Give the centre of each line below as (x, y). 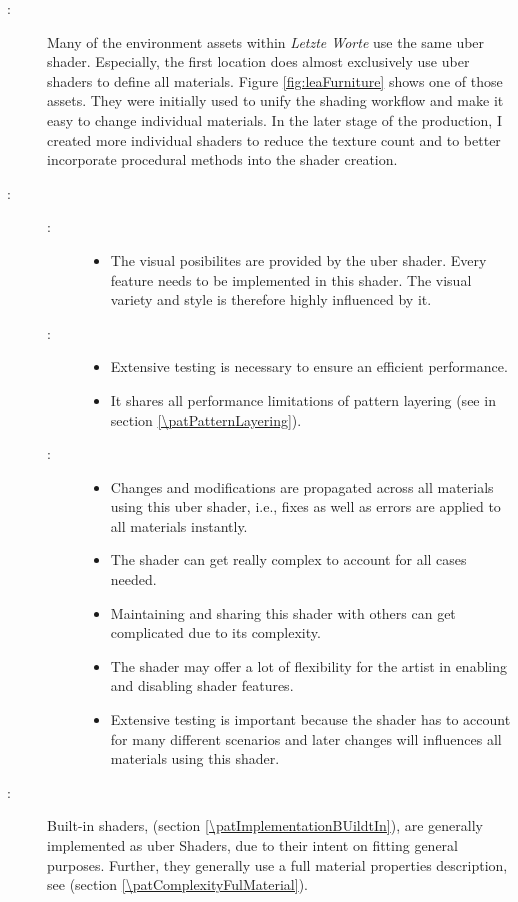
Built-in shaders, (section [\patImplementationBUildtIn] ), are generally (265, 825)
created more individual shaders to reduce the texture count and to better (274, 139)
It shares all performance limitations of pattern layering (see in (303, 399)
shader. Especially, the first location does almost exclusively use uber (258, 61)
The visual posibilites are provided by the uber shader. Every (298, 259)
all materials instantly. (179, 525)
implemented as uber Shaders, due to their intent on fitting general (252, 845)
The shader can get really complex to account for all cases (288, 559)
